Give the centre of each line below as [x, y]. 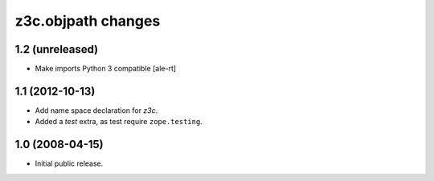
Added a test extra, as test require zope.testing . [119, 122]
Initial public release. [69, 163]
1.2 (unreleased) [57, 49]
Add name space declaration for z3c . [96, 110]
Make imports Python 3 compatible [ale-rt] [106, 69]
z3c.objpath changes [88, 21]
